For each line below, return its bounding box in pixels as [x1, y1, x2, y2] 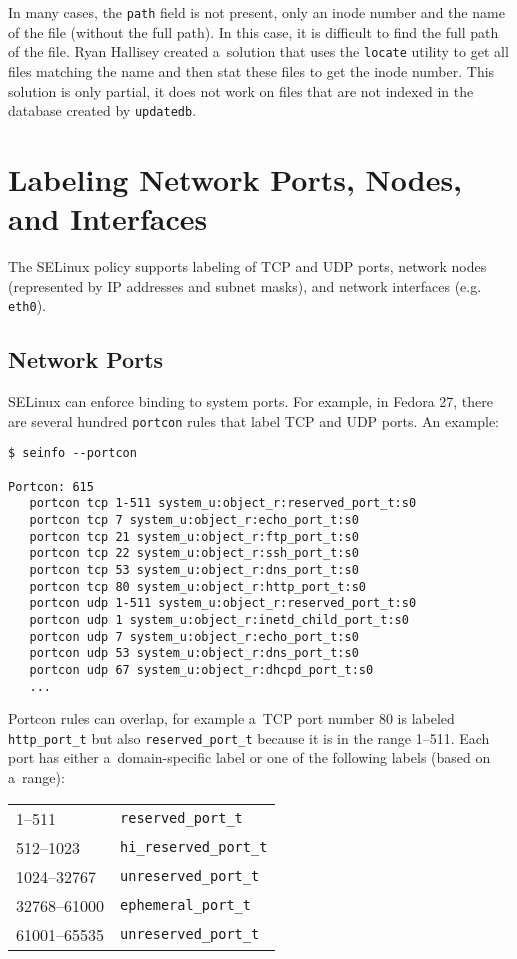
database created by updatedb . [8, 100, 197, 121]
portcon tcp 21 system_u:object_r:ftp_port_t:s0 [29, 529, 359, 544]
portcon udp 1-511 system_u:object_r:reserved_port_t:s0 [29, 596, 417, 611]
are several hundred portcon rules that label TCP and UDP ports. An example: [8, 410, 499, 431]
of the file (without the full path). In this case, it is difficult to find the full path [8, 21, 499, 42]
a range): [8, 767, 65, 788]
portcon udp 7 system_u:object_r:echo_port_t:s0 [29, 629, 359, 644]
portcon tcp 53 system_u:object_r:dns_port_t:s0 [29, 562, 359, 577]
